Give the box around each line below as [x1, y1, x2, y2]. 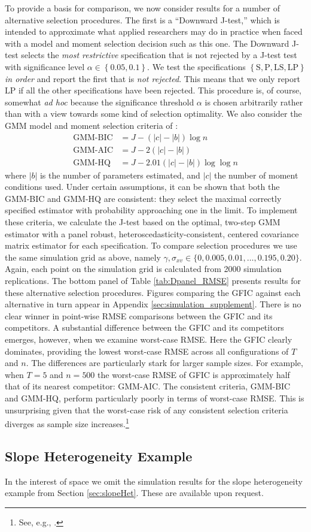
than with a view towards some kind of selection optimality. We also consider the [5, 107, 302, 120]
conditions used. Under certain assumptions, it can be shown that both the [5, 180, 280, 193]
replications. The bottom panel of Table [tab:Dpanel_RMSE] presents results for [5, 274, 301, 286]
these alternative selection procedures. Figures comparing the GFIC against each [5, 286, 301, 298]
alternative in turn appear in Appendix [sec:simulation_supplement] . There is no [5, 298, 301, 310]
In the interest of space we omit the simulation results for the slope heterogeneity [5, 474, 303, 487]
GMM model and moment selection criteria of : [5, 119, 178, 131]
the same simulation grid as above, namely [5, 250, 161, 263]
